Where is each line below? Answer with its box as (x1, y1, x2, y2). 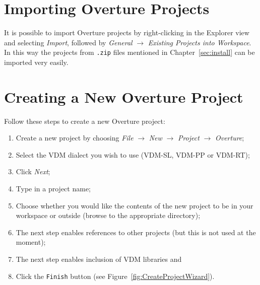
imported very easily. (4, 56, 69, 67)
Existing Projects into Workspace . (148, 37, 251, 47)
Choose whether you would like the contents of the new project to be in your (16, 200, 253, 210)
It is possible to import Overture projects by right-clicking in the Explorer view (4, 27, 249, 38)
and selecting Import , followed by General (4, 37, 133, 47)
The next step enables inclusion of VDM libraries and (16, 254, 182, 264)
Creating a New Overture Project (4, 86, 243, 107)
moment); (16, 237, 46, 247)
